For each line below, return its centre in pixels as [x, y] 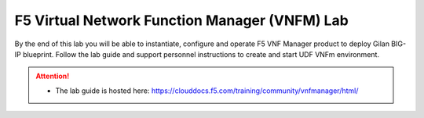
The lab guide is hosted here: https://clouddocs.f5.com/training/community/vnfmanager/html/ [207, 91]
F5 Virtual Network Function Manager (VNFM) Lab [181, 20]
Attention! [53, 76]
